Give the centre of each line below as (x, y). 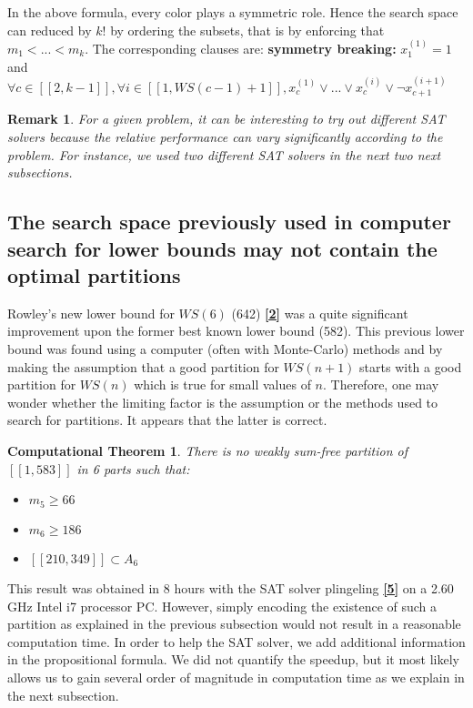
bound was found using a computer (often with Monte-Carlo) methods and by (225, 348)
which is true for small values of (222, 384)
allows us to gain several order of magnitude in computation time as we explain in (236, 677)
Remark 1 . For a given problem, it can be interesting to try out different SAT (226, 119)
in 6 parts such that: (133, 468)
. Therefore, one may (381, 384)
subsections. (40, 172)
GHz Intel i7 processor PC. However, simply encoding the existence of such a (222, 606)
